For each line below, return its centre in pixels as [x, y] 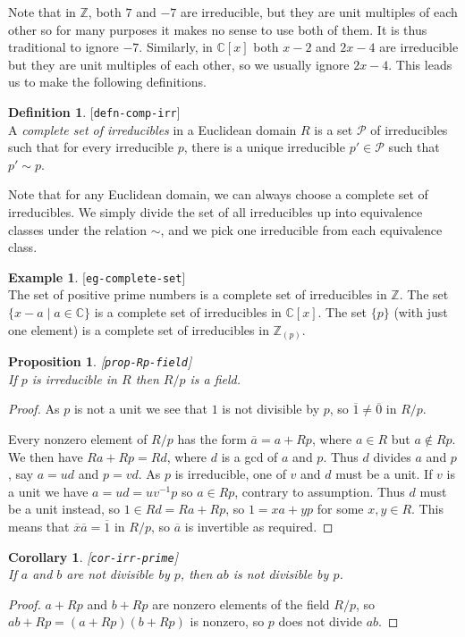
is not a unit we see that [141, 409]
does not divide [320, 621]
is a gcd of [249, 456]
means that [39, 526]
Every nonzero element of [78, 438]
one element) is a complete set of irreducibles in [139, 329]
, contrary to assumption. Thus [320, 491]
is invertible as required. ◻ [259, 526]
